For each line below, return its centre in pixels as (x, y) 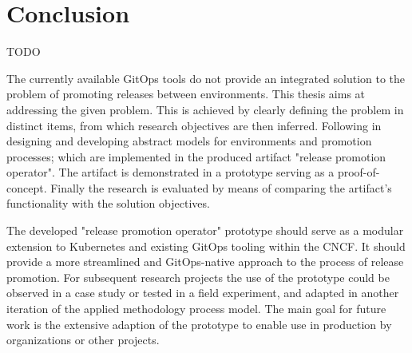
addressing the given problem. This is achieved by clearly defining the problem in (205, 109)
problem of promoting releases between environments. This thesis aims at (186, 94)
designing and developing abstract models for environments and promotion (189, 141)
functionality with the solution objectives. (108, 203)
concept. (27, 187)
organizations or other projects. (83, 340)
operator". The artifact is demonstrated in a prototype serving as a (170, 172)
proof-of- (359, 172)
